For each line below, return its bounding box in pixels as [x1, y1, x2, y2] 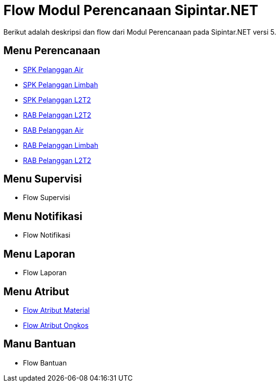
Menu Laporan [3, 247, 75, 260]
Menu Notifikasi [3, 210, 83, 223]
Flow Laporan [23, 268, 67, 277]
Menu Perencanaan [3, 44, 101, 57]
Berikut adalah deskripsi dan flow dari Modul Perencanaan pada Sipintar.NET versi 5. [3, 27, 277, 36]
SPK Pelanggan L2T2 [23, 95, 91, 104]
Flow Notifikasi [23, 231, 71, 240]
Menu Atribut [3, 285, 69, 298]
